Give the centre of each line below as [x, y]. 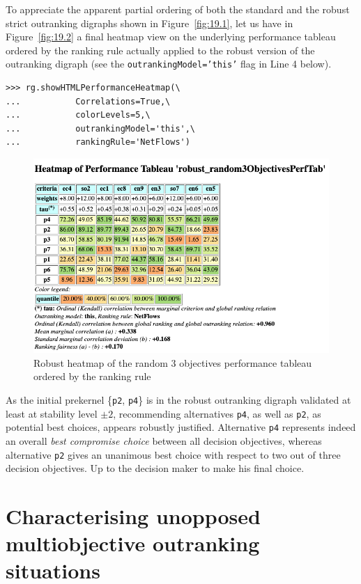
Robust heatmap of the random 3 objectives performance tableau [173, 362]
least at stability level [52, 413]
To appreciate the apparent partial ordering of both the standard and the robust [178, 9]
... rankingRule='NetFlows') [98, 142]
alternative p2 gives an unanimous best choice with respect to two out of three [173, 454]
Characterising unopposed [133, 516]
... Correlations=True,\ [88, 101]
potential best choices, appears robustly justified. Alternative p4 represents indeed [181, 427]
